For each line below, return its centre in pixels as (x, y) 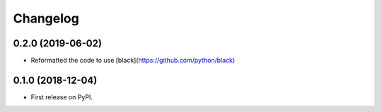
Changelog (46, 18)
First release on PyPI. (62, 97)
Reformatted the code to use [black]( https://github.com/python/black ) (133, 61)
